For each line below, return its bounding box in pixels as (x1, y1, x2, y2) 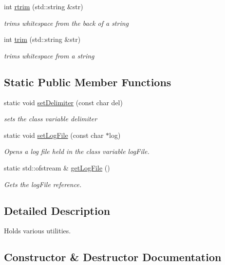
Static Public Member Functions (4, 74, 171, 89)
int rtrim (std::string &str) (4, 1, 83, 11)
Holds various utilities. (4, 226, 71, 236)
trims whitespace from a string (4, 50, 94, 60)
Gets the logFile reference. (4, 179, 82, 189)
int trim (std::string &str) (4, 34, 81, 44)
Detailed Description (4, 203, 111, 218)
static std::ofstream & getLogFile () (4, 162, 110, 172)
